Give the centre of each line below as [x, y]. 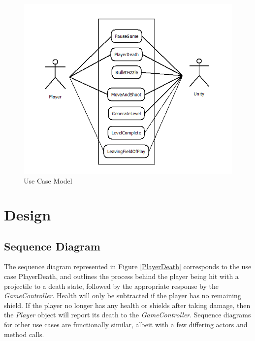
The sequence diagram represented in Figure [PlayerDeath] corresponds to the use [128, 266]
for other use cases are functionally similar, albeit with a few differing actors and [126, 324]
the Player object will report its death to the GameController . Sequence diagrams [127, 315]
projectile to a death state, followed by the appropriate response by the [111, 286]
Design [28, 214]
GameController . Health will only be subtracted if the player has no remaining [123, 295]
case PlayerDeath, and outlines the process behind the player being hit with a [121, 276]
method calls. [24, 334]
